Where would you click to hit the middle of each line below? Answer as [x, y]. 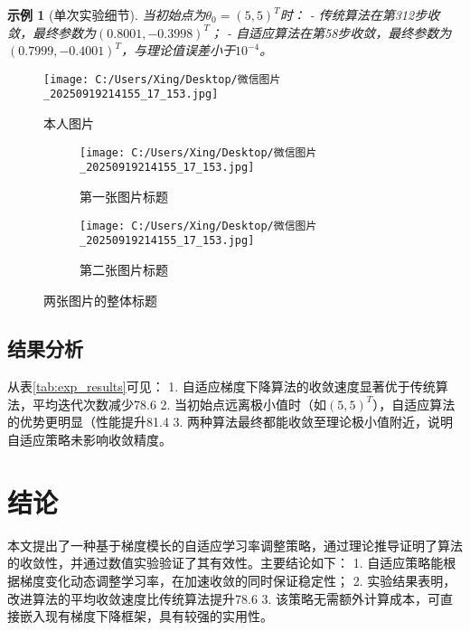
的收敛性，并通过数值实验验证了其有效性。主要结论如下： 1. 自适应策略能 [226, 563]
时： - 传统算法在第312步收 [360, 14]
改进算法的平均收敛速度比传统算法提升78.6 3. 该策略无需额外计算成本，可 [224, 598]
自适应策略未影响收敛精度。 [89, 440]
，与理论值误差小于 [178, 50]
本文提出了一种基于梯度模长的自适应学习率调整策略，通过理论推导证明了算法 [235, 545]
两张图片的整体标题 [100, 300]
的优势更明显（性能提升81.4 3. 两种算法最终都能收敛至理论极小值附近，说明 [230, 422]
